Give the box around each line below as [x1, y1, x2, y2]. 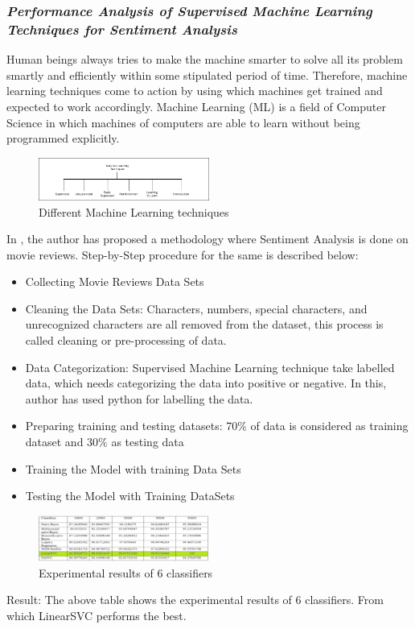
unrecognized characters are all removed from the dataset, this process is [25, 316, 384, 333]
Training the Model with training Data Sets [25, 460, 241, 477]
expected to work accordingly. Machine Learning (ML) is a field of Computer [6, 97, 386, 114]
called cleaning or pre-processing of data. [25, 332, 227, 349]
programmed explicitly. [6, 130, 120, 147]
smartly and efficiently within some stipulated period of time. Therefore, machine [6, 66, 408, 83]
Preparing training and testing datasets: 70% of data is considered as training [25, 417, 409, 434]
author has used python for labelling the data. [25, 390, 253, 407]
